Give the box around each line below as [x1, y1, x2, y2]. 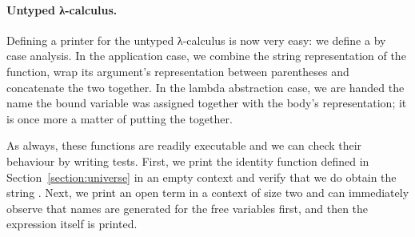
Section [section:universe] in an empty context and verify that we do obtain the [6, 168, 397, 185]
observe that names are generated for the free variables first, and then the [6, 199, 369, 216]
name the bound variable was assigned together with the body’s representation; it [6, 94, 407, 111]
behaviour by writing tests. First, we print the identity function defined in [6, 152, 369, 169]
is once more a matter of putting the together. [6, 110, 233, 127]
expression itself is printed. [6, 215, 138, 232]
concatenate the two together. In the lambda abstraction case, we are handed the [6, 78, 405, 95]
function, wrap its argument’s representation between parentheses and [6, 62, 349, 79]
